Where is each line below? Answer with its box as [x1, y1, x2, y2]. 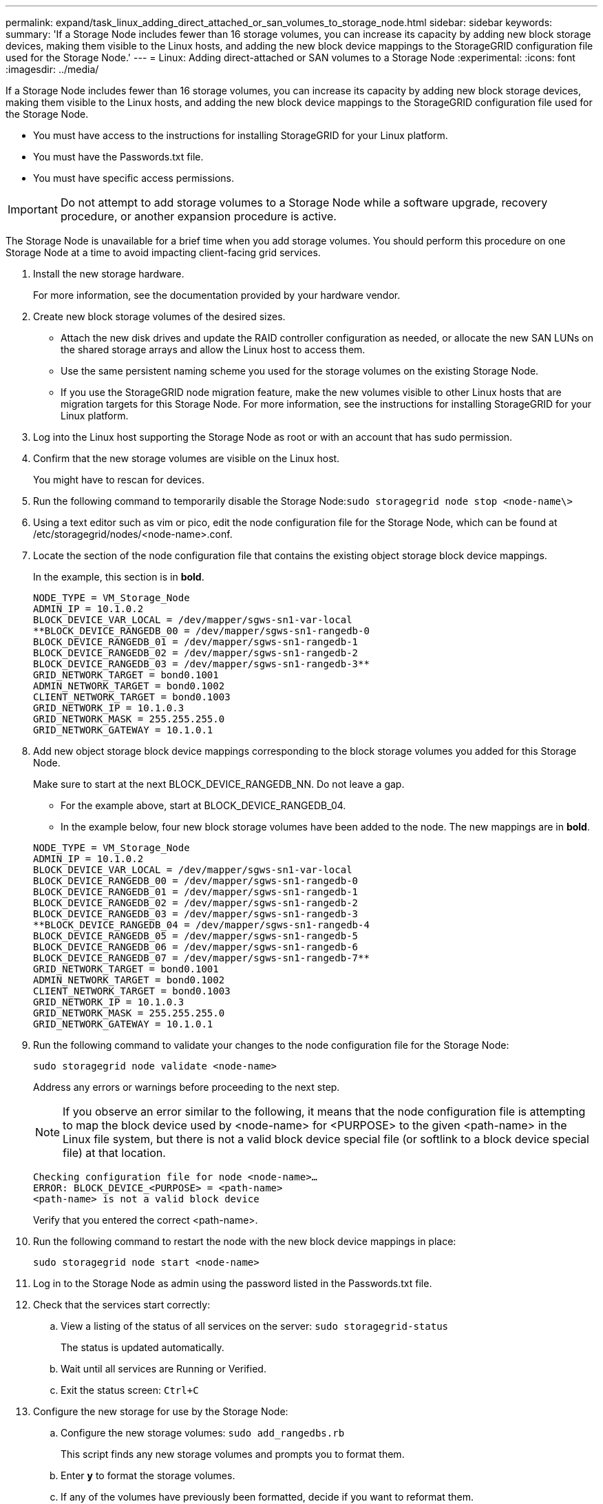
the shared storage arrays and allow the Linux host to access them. [61, 344, 366, 355]
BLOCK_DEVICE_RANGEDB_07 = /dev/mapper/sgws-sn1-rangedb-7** [33, 952, 370, 963]
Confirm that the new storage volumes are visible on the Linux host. [33, 452, 340, 464]
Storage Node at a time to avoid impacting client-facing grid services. [6, 247, 321, 258]
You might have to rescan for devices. [33, 474, 204, 485]
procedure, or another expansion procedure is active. [60, 209, 337, 223]
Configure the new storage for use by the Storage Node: [33, 1406, 288, 1417]
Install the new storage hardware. [33, 268, 184, 280]
